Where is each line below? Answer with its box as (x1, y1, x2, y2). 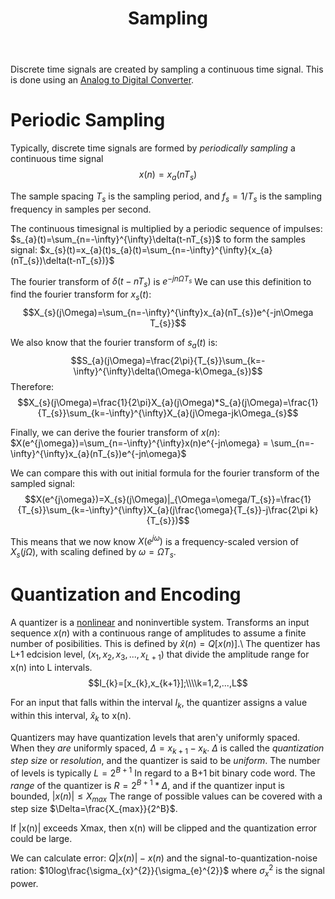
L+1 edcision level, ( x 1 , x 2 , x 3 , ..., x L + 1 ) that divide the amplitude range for (10, 648, 310, 662)
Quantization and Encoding (10, 583, 242, 606)
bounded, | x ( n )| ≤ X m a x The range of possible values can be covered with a (10, 790, 323, 804)
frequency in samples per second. (10, 203, 152, 215)
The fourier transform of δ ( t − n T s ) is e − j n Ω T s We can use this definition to (10, 273, 312, 290)
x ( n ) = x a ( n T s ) (138, 168, 198, 182)
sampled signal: (10, 477, 76, 489)
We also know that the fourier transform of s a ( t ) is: (10, 336, 218, 351)
